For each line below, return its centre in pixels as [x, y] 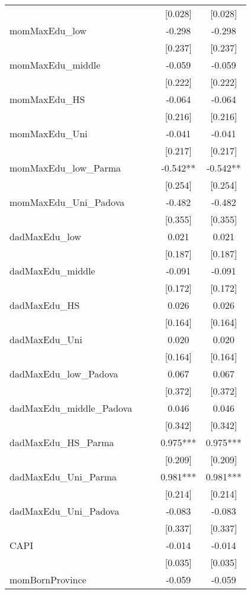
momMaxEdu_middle [55, 65]
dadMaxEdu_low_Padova [64, 374]
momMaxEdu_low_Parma [65, 168]
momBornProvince [48, 580]
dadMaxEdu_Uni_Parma [63, 477]
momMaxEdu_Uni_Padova [67, 202]
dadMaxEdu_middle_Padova [71, 408]
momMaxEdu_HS [47, 99]
